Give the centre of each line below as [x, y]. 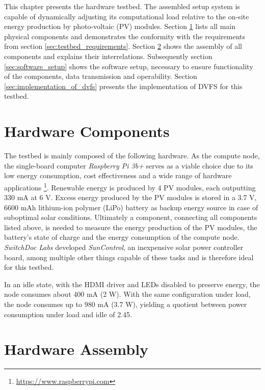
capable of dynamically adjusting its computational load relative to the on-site [127, 16]
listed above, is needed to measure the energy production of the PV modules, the [131, 227]
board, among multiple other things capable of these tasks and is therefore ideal [129, 257]
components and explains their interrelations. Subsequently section [108, 56]
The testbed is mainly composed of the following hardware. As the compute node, [132, 156]
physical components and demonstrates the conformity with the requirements [125, 36]
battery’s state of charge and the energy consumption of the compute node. [122, 237]
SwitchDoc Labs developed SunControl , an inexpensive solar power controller [124, 247]
